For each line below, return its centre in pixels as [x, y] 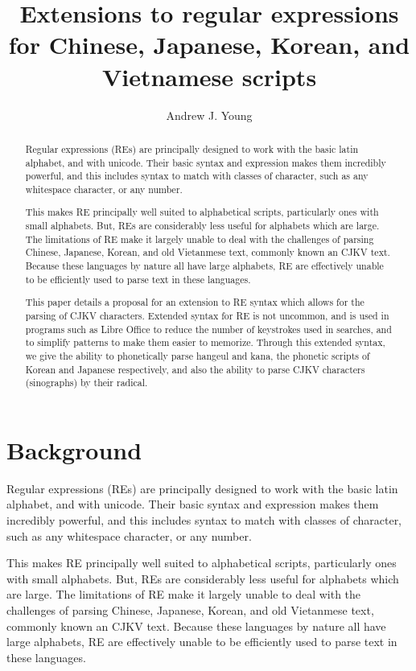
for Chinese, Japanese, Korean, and [209, 45]
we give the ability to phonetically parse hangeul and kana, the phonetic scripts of [198, 355]
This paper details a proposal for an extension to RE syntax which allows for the [195, 302]
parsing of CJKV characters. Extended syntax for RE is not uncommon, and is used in [207, 315]
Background [74, 449]
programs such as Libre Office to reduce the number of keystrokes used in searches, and [208, 329]
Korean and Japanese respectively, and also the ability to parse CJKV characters [195, 369]
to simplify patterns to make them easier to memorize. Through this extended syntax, [205, 342]
